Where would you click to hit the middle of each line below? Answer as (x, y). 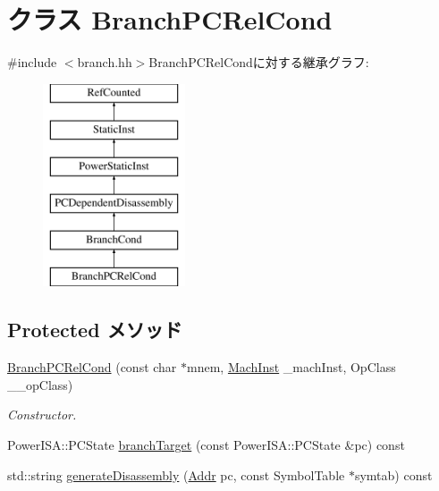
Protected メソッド (95, 330)
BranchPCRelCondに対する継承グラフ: (259, 62)
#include (32, 62)
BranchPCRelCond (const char (92, 367)
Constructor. (42, 415)
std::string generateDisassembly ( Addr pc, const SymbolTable (176, 474)
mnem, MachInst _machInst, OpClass (291, 367)
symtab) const (393, 474)
